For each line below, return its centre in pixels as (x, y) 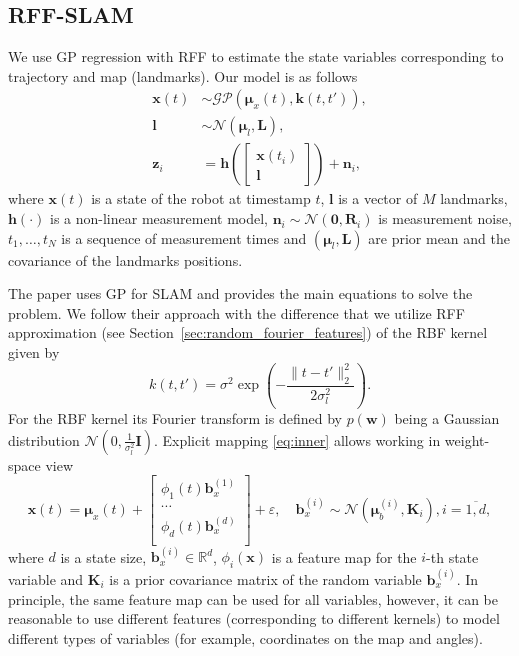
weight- (467, 439)
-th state (452, 556)
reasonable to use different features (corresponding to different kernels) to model (254, 618)
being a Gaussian (447, 418)
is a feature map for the (344, 556)
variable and (46, 579)
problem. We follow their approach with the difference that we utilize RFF (236, 312)
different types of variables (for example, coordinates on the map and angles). (245, 637)
